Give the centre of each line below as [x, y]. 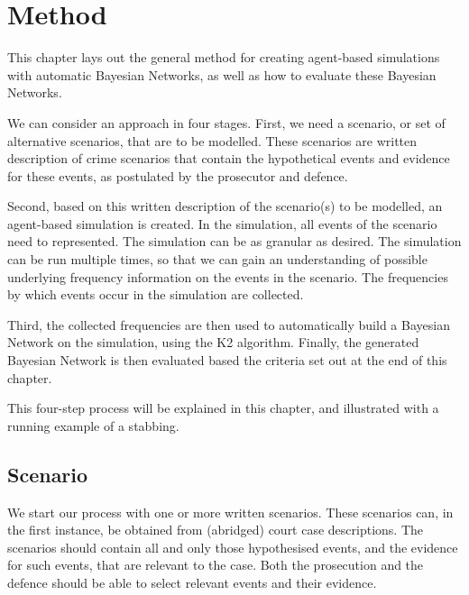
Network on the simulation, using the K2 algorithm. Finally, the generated [213, 342]
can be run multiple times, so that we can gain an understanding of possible [217, 259]
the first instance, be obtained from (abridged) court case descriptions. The [216, 530]
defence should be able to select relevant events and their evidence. [192, 582]
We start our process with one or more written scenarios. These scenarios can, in [230, 512]
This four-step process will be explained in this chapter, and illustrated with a [223, 408]
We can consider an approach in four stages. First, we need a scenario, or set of [226, 122]
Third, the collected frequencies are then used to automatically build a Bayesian [229, 324]
